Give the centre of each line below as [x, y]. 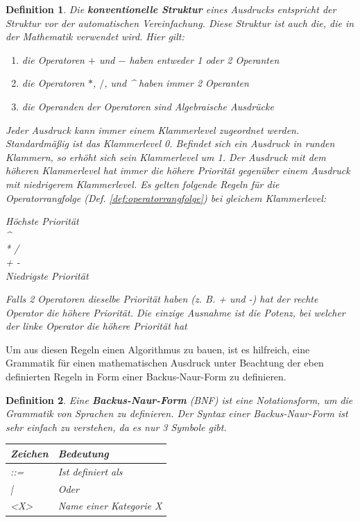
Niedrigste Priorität [47, 275]
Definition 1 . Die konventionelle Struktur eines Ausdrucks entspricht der [171, 9]
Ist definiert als [90, 471]
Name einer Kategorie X [110, 506]
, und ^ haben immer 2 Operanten [177, 83]
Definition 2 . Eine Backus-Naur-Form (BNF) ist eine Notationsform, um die [179, 399]
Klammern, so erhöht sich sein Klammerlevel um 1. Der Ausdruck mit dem [166, 157]
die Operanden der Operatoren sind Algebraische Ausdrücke [148, 106]
